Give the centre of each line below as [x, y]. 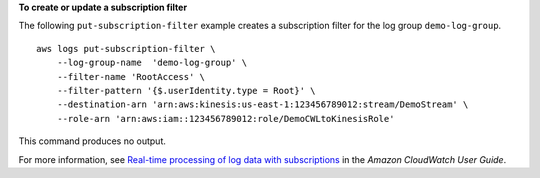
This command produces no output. [92, 141]
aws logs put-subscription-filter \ [126, 48]
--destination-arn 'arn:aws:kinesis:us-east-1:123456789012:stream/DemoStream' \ [262, 104]
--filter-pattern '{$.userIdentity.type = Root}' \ [186, 90]
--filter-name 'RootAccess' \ [130, 76]
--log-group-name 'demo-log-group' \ [152, 63]
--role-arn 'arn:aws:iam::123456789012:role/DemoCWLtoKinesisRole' [225, 118]
